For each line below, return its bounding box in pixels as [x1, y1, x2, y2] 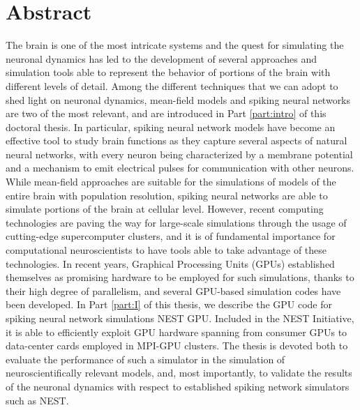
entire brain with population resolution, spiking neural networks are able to [6, 188, 328, 202]
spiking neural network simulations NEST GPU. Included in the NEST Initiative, [6, 311, 354, 325]
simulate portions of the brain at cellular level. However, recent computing [6, 202, 324, 216]
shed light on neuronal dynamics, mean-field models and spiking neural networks [6, 92, 351, 107]
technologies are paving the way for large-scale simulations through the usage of [6, 215, 347, 229]
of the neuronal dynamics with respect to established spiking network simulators [6, 379, 350, 393]
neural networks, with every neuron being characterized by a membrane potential [6, 146, 353, 161]
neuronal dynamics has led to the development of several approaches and [6, 51, 317, 66]
